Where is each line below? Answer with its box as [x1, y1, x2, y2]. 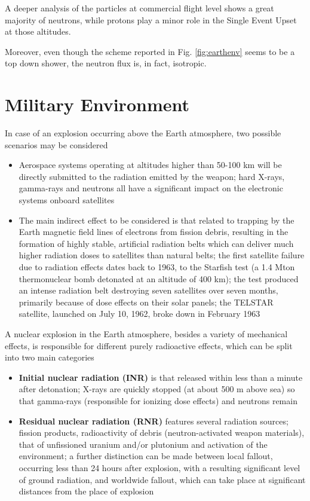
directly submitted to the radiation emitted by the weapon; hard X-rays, [19, 170, 285, 182]
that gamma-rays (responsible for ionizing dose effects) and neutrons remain [19, 394, 297, 407]
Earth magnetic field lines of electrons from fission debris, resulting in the [19, 225, 288, 238]
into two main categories [5, 351, 94, 363]
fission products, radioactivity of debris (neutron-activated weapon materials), [19, 426, 305, 439]
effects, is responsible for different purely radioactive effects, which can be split [5, 339, 293, 352]
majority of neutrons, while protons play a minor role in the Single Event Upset [5, 13, 297, 26]
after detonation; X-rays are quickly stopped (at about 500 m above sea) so [19, 383, 295, 395]
